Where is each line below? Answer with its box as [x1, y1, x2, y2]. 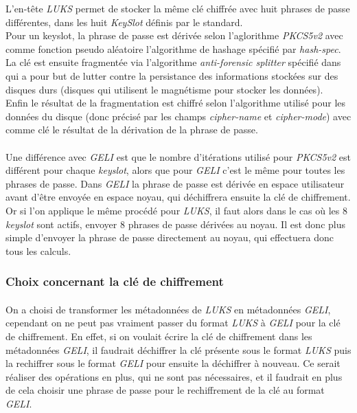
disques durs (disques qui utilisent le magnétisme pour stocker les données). [5, 82, 323, 96]
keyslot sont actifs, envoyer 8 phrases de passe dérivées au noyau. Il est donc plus [5, 216, 345, 231]
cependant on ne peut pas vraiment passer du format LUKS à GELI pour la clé [5, 315, 341, 330]
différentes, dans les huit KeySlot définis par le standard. [5, 14, 243, 29]
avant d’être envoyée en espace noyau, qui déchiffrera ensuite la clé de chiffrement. [5, 190, 351, 204]
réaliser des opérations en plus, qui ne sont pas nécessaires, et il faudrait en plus [5, 369, 343, 383]
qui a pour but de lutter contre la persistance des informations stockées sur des [5, 68, 338, 82]
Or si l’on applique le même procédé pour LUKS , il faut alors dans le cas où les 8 [5, 203, 348, 217]
